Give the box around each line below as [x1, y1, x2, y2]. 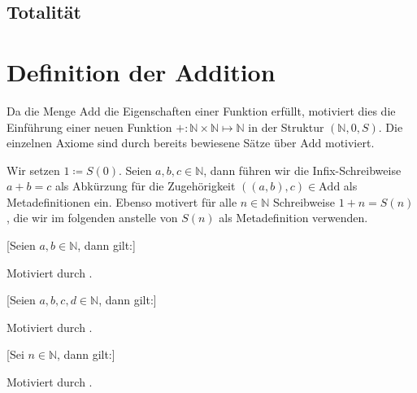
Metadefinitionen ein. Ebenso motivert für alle [7, 193, 237, 210]
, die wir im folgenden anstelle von [7, 209, 178, 226]
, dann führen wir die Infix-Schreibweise [203, 161, 402, 178]
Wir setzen [7, 161, 60, 178]
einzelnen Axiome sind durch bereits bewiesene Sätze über [7, 134, 297, 151]
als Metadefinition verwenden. [219, 209, 368, 226]
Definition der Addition [7, 55, 276, 88]
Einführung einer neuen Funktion [7, 118, 172, 135]
